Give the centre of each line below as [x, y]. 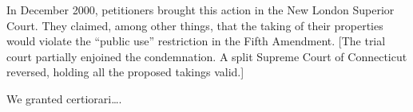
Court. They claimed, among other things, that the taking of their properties [195, 25]
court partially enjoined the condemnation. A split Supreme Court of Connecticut [207, 56]
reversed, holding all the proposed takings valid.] [125, 72]
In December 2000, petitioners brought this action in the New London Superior [201, 10]
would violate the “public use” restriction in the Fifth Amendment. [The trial [196, 41]
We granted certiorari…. [64, 98]
